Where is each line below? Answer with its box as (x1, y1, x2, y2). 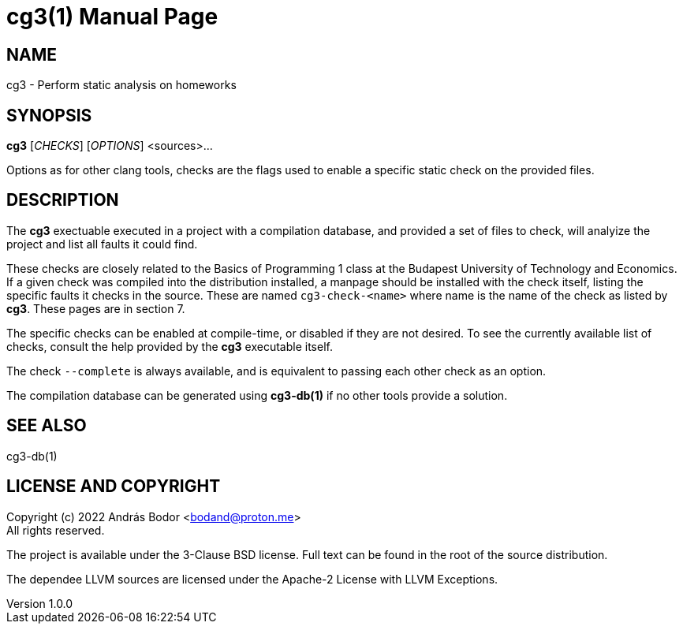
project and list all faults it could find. (6, 237, 198, 251)
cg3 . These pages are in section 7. (6, 301, 185, 315)
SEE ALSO (6, 416, 87, 436)
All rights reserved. (6, 523, 105, 537)
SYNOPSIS (6, 105, 92, 125)
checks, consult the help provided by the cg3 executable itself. (6, 339, 333, 353)
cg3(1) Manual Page (6, 3, 218, 30)
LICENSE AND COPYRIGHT (6, 476, 221, 497)
